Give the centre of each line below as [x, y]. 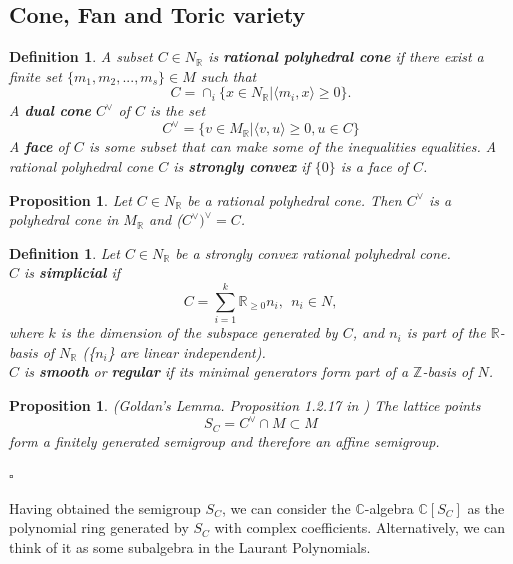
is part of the [446, 332]
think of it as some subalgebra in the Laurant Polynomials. [190, 546]
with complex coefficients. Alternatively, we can [360, 527]
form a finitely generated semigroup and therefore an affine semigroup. [224, 440]
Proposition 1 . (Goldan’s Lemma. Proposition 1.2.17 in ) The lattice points [245, 404]
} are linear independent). [186, 351]
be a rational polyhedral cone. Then [294, 199]
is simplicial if [72, 272]
